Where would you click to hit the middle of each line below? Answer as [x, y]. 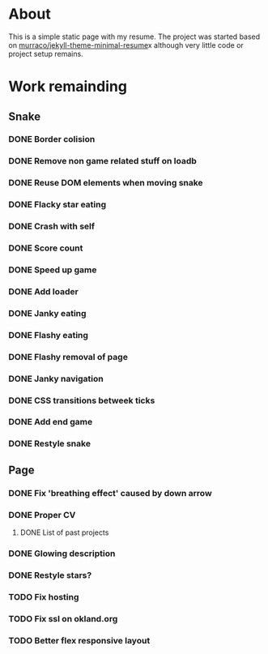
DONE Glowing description [62, 554]
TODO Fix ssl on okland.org [63, 618]
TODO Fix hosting [44, 596]
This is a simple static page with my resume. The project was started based [134, 36]
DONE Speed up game [53, 270]
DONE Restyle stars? [50, 575]
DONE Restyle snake [50, 444]
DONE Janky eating [47, 313]
